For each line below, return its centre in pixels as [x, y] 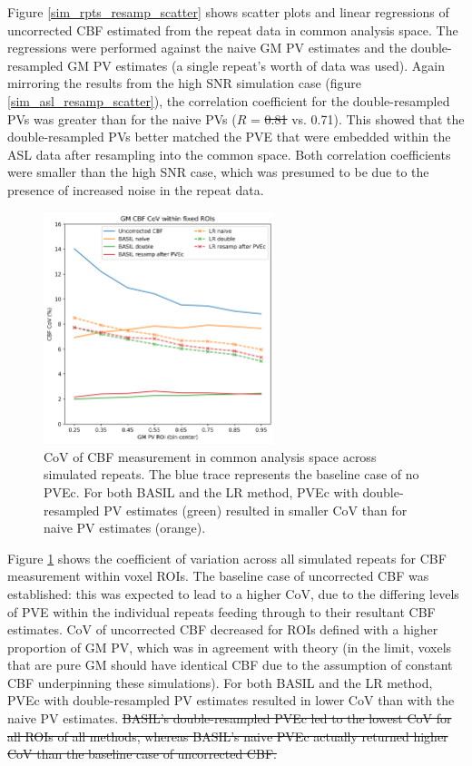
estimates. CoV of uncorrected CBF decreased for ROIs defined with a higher [223, 629]
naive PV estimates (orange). [125, 528]
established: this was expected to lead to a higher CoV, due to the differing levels [233, 593]
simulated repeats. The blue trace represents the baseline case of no [231, 474]
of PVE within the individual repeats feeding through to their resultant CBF [221, 611]
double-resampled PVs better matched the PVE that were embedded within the [229, 137]
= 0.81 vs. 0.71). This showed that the [358, 118]
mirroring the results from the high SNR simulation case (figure [185, 83]
